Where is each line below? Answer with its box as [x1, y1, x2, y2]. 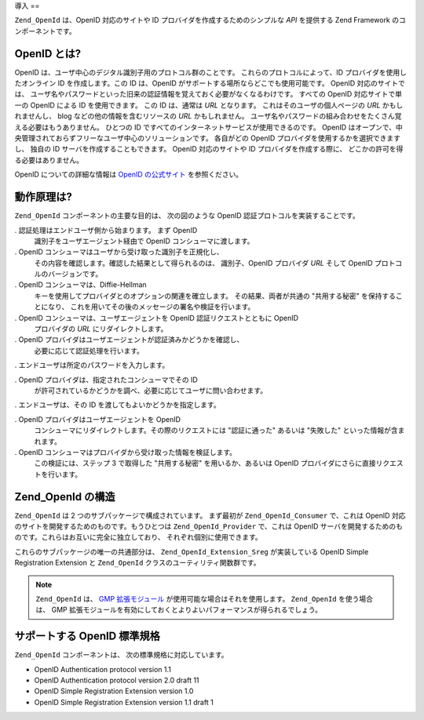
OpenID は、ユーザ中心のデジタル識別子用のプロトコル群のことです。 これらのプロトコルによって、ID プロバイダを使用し [14, 67, 408, 77]
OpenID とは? [14, 47, 82, 60]
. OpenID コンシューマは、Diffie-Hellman [14, 280, 147, 289]
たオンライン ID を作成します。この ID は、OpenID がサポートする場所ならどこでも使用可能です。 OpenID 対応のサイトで [14, 78, 406, 88]
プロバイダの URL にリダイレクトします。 [34, 324, 168, 333]
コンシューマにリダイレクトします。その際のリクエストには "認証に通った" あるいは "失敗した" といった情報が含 [34, 426, 398, 435]
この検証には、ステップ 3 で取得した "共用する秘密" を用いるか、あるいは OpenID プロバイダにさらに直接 [34, 459, 376, 468]
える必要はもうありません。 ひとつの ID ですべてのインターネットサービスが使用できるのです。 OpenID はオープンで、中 [14, 122, 404, 132]
